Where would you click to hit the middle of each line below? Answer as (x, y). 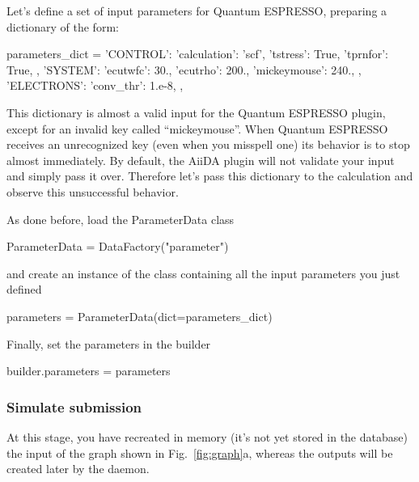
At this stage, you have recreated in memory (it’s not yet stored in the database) (207, 436)
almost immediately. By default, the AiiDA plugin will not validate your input (201, 160)
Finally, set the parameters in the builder (109, 343)
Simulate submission (74, 406)
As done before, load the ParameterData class (121, 219)
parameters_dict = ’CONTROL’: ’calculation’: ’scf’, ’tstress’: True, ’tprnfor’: (197, 54)
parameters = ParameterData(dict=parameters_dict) (140, 316)
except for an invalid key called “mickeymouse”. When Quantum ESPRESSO (197, 128)
